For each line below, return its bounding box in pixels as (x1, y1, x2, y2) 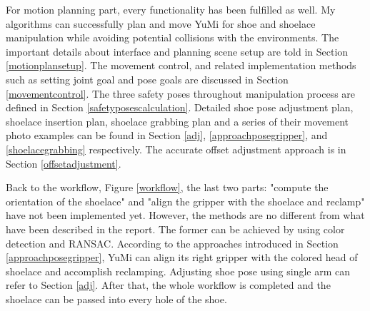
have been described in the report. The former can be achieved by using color (6, 221, 345, 236)
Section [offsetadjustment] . (6, 155, 121, 170)
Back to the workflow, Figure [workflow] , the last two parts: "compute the (6, 180, 329, 195)
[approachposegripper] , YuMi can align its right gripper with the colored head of (6, 250, 358, 265)
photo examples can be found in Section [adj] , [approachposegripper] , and (6, 128, 328, 143)
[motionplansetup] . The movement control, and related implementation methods (6, 58, 356, 73)
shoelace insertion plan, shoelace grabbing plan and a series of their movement (6, 113, 349, 128)
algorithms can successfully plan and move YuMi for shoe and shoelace (6, 16, 316, 31)
